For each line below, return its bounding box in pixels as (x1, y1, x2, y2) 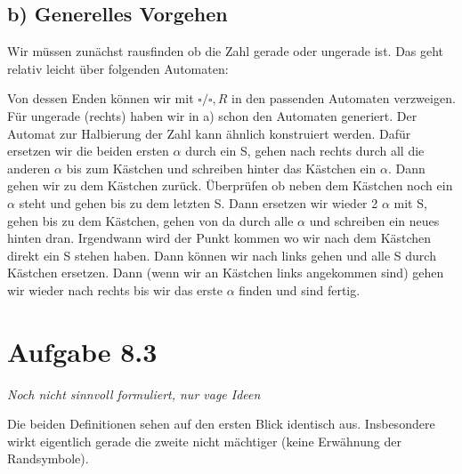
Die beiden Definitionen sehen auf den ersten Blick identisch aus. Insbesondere (7, 414, 435, 433)
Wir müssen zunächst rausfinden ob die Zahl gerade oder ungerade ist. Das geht (7, 42, 444, 60)
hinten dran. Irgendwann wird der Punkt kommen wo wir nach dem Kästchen (7, 229, 432, 247)
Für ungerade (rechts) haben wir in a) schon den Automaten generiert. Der (7, 106, 417, 125)
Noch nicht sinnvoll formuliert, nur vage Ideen (7, 384, 261, 403)
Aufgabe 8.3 (7, 333, 158, 369)
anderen (7, 158, 51, 177)
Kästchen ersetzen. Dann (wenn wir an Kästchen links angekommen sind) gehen (7, 263, 444, 282)
